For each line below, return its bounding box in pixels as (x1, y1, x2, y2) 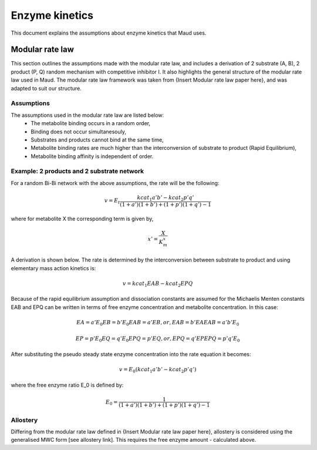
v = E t (104, 197, 120, 206)
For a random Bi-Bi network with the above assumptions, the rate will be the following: (11, 179, 220, 186)
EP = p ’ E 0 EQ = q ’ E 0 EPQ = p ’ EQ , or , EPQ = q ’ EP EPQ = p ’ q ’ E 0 (75, 335, 240, 344)
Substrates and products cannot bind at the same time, (31, 136, 164, 143)
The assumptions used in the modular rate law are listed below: (11, 112, 164, 119)
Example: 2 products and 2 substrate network (11, 167, 144, 176)
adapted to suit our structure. (11, 85, 82, 92)
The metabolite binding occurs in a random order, (31, 120, 151, 127)
